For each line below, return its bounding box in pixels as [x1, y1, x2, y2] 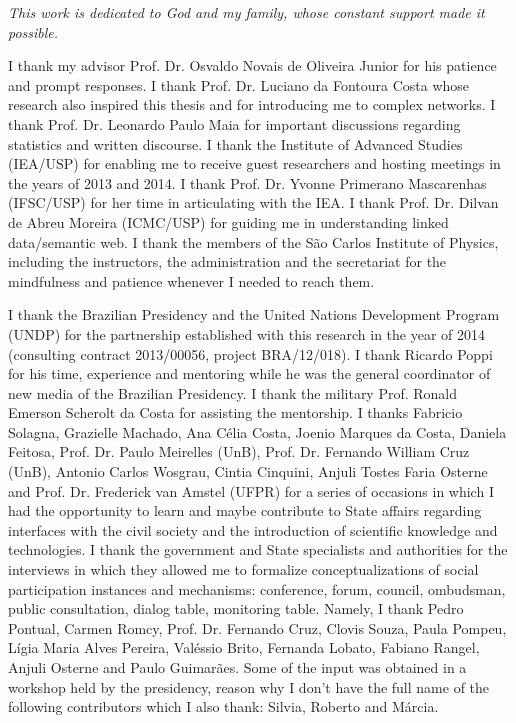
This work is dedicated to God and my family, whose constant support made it [8, 2, 485, 22]
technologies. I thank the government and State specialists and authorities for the [8, 539, 508, 560]
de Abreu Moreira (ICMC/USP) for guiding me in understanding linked [8, 211, 449, 232]
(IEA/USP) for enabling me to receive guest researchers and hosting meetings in [8, 153, 501, 174]
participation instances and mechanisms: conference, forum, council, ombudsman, [8, 578, 506, 599]
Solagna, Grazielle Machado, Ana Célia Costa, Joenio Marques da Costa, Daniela [8, 421, 507, 442]
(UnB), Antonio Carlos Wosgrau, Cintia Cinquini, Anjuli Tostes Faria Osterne [8, 461, 488, 482]
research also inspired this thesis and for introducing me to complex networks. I [8, 94, 496, 115]
